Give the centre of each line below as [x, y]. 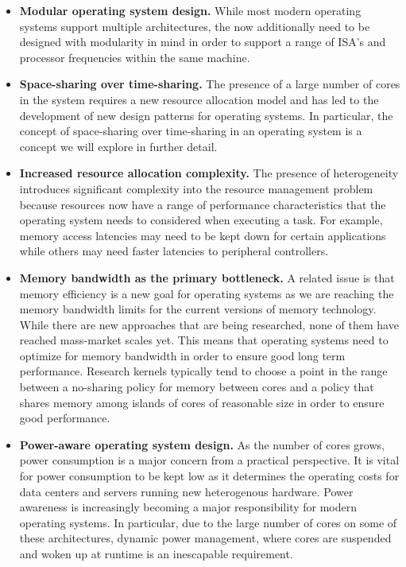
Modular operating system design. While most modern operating [190, 10]
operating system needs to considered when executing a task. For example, [201, 220]
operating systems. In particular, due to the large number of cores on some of [208, 522]
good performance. [65, 418]
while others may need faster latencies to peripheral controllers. [174, 251]
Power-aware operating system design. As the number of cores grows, [202, 444]
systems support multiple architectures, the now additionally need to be [195, 26]
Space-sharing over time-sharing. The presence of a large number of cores [210, 84]
